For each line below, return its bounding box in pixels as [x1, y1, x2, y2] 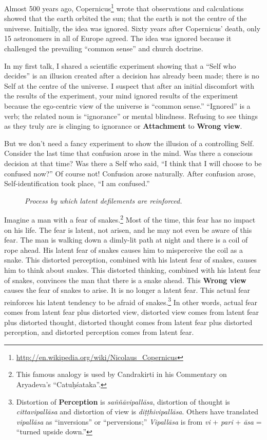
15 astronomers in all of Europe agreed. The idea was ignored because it [4, 33, 232, 44]
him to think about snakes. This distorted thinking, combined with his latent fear [4, 264, 261, 275]
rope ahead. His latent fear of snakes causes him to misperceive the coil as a [4, 244, 243, 255]
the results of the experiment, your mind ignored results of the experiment [4, 90, 238, 101]
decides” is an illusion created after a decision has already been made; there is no [4, 70, 259, 81]
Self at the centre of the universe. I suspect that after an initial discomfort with [4, 80, 254, 91]
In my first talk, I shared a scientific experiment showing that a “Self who [4, 60, 236, 71]
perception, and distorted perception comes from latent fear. [4, 327, 194, 337]
